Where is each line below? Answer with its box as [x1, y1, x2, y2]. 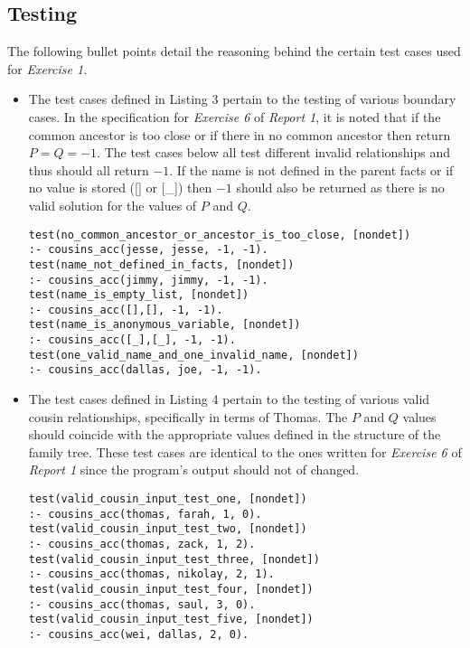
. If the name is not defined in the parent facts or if [169, 160, 454, 179]
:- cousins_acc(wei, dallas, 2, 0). [28, 627, 249, 641]
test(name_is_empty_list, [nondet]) [28, 288, 249, 302]
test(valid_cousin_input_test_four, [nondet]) [28, 583, 314, 596]
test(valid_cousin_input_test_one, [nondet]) [28, 493, 307, 506]
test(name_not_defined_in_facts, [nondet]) [28, 258, 295, 271]
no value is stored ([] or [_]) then [28, 178, 212, 197]
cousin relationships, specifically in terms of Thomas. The [28, 407, 348, 426]
